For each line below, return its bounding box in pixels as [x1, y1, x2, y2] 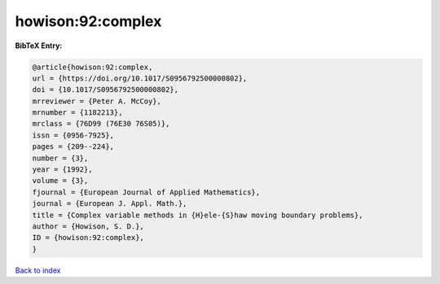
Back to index [15, 265, 61, 275]
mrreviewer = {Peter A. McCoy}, [32, 96, 162, 106]
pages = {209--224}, [32, 142, 114, 151]
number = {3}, [32, 153, 89, 163]
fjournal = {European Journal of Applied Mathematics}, [32, 187, 261, 197]
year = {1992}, [32, 165, 93, 174]
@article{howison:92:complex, [32, 62, 153, 72]
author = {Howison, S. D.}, [32, 222, 144, 231]
